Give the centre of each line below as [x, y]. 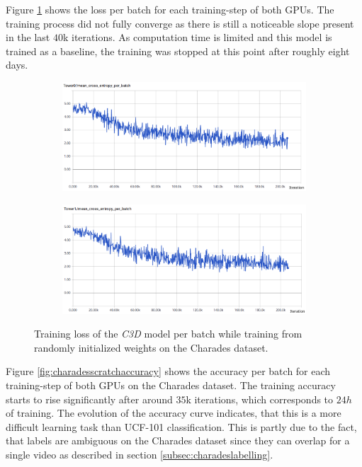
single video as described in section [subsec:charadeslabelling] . [140, 454]
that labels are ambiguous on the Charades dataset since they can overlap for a [178, 440]
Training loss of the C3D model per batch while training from [168, 334]
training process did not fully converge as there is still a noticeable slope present [180, 23]
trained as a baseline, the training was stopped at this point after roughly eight [178, 51]
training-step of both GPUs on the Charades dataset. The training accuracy [171, 385]
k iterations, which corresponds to [260, 399]
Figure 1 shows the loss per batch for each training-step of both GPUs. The [170, 9]
